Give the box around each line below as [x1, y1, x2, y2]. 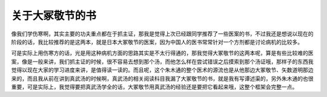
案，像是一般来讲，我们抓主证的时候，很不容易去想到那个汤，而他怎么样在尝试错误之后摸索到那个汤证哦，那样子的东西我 [11, 58, 314, 65]
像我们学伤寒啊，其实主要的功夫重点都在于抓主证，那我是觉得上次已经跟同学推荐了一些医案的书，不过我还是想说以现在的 [11, 30, 314, 37]
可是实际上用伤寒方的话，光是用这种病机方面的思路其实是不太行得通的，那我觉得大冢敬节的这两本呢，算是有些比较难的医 [11, 49, 314, 57]
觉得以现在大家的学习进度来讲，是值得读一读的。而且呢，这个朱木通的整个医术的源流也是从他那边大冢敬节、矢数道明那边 [11, 66, 314, 74]
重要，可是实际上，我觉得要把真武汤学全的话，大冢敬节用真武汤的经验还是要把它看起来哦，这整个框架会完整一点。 [11, 83, 298, 90]
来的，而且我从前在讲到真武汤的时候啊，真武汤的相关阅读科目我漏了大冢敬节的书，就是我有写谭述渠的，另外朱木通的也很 [11, 75, 314, 82]
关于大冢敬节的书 [11, 9, 97, 22]
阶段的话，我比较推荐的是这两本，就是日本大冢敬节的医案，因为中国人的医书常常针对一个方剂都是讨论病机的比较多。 [11, 38, 303, 45]
